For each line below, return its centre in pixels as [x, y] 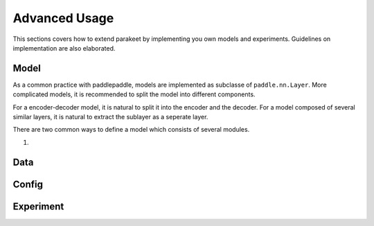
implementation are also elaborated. [64, 48]
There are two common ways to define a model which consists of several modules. [131, 130]
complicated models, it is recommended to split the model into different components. [134, 94]
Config [28, 184]
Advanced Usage [63, 18]
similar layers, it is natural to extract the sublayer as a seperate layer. [110, 117]
